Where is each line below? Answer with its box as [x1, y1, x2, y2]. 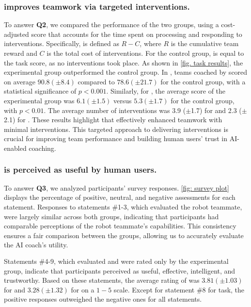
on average [4, 76, 35, 86]
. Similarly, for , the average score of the [106, 86, 226, 96]
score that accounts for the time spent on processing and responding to [31, 29, 242, 39]
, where [140, 38, 161, 48]
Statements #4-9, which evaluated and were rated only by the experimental [4, 256, 229, 266]
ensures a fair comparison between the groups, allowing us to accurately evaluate [4, 230, 244, 240]
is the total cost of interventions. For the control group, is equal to [47, 48, 244, 58]
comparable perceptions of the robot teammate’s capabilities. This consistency [4, 221, 236, 231]
